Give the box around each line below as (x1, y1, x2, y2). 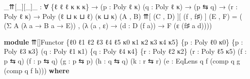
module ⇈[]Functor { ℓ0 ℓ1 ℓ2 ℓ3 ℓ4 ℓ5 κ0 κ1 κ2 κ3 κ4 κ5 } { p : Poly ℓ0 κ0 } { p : (4, 36, 243, 47)
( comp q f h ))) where (4, 65, 69, 75)
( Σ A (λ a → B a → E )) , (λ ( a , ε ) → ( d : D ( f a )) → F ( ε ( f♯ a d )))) (4, 20, 212, 31)
